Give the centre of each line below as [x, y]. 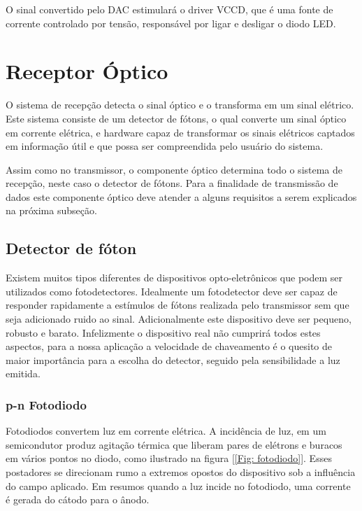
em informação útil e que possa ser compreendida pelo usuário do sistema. [165, 146]
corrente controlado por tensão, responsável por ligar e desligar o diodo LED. [171, 23]
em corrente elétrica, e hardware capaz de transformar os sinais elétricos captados [180, 132]
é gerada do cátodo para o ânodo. [78, 499]
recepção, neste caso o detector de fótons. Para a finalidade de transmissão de [172, 183]
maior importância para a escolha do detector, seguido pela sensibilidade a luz [173, 359]
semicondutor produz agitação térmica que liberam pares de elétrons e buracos [174, 444]
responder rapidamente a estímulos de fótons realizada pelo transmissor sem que [178, 305]
